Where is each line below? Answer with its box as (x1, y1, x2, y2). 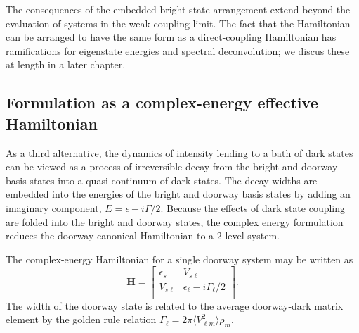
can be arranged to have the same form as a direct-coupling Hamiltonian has (6, 30, 337, 44)
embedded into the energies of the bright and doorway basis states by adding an (6, 187, 351, 201)
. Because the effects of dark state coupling (160, 200, 346, 215)
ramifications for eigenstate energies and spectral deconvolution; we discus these (6, 43, 350, 58)
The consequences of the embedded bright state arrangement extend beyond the (6, 2, 351, 16)
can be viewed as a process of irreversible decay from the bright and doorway (6, 159, 338, 174)
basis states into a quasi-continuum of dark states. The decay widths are (6, 172, 318, 187)
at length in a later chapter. (6, 57, 126, 72)
